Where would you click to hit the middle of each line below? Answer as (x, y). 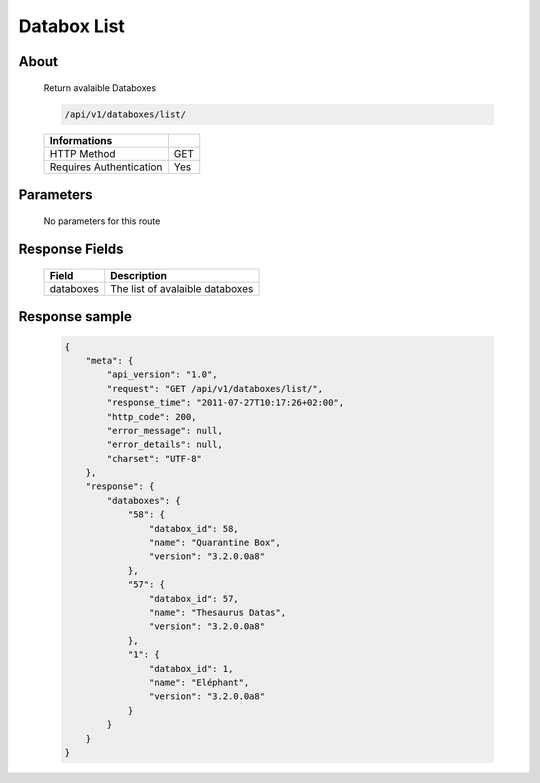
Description (138, 275)
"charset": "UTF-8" (154, 458)
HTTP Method (82, 153)
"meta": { (109, 360)
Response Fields (71, 249)
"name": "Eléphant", (199, 682)
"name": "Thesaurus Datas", (217, 612)
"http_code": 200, (151, 416)
